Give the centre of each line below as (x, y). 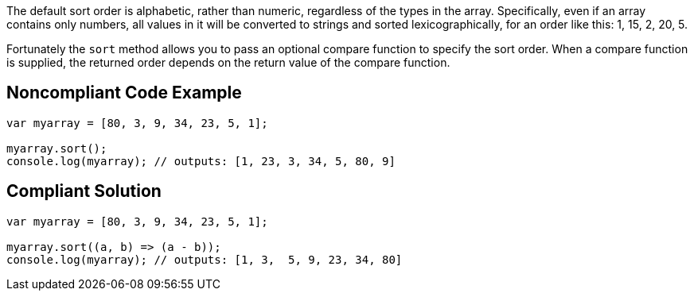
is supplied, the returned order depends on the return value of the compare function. (228, 62)
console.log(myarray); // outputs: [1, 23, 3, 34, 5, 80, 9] (201, 161)
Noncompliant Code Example (124, 93)
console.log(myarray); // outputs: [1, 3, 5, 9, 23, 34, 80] (205, 259)
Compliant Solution (84, 191)
